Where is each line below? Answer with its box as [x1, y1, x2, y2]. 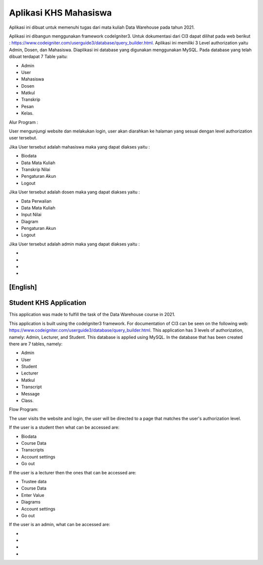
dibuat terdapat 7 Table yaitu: [9, 54, 68, 59]
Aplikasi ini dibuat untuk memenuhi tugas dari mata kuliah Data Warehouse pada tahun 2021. [9, 24, 195, 30]
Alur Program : [9, 119, 38, 125]
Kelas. [21, 110, 34, 116]
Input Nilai [21, 212, 41, 218]
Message [21, 391, 40, 396]
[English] [9, 283, 38, 292]
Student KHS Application [9, 299, 87, 307]
